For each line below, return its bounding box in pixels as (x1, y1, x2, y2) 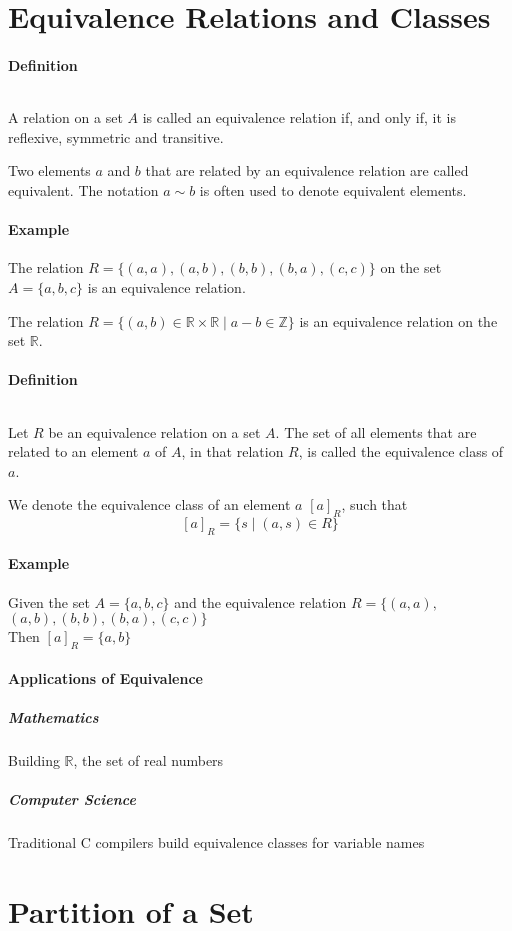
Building (8, 749, 60, 770)
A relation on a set (8, 107, 123, 128)
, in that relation (181, 441, 284, 462)
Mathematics (8, 706, 99, 727)
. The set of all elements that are (275, 421, 477, 442)
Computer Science (8, 789, 136, 810)
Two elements (8, 160, 91, 181)
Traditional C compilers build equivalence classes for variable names (8, 831, 425, 852)
